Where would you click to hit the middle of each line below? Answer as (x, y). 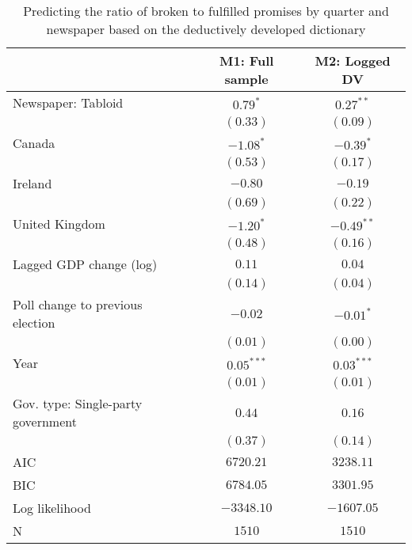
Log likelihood (52, 508)
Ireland (32, 183)
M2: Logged (353, 61)
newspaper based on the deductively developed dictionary (206, 29)
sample (246, 79)
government (45, 421)
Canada (34, 143)
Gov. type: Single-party (78, 403)
